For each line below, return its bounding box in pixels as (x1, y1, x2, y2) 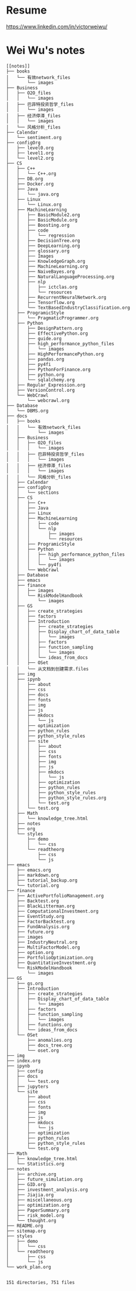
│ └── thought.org (6, 1217, 57, 1223)
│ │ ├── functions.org (6, 1022, 72, 1028)
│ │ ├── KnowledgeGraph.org (6, 258, 85, 264)
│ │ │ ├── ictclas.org (6, 284, 78, 290)
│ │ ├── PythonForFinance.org (6, 367, 91, 372)
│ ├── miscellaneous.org (6, 1197, 72, 1203)
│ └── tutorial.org (6, 882, 59, 889)
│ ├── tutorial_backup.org (6, 877, 78, 883)
